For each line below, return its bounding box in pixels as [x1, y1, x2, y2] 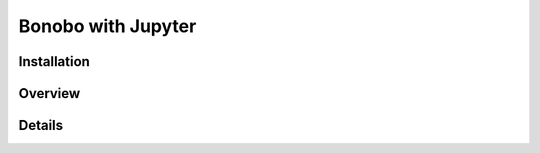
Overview [18, 85, 81, 102]
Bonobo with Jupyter [18, 15, 197, 37]
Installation [18, 53, 90, 70]
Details [18, 117, 64, 134]
